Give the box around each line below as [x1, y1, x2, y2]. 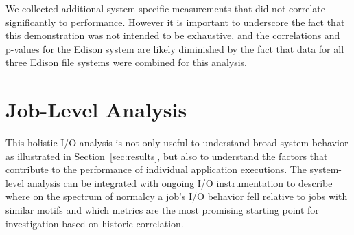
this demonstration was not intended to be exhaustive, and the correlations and [5, 28, 340, 43]
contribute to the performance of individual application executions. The [5, 162, 307, 177]
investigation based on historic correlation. [5, 216, 184, 230]
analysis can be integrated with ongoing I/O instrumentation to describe [27, 175, 333, 190]
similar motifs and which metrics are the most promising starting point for [5, 203, 319, 217]
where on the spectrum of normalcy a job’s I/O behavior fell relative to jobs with [5, 189, 348, 203]
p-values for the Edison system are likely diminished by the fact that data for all [5, 41, 344, 56]
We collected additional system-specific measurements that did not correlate [5, 1, 325, 15]
